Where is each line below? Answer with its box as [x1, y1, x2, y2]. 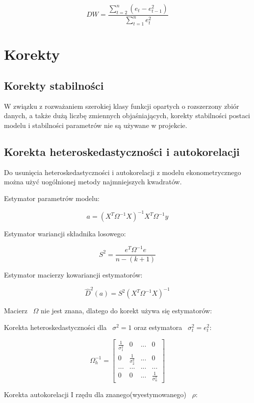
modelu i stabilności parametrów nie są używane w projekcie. [4, 120, 187, 130]
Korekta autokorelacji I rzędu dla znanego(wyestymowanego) [4, 389, 186, 399]
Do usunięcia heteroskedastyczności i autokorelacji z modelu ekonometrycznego [4, 167, 241, 177]
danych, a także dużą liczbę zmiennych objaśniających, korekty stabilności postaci [4, 110, 251, 121]
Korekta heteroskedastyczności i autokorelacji [4, 144, 240, 159]
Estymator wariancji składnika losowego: [4, 228, 126, 239]
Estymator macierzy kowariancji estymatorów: [4, 270, 143, 280]
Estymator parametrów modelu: [4, 193, 100, 203]
